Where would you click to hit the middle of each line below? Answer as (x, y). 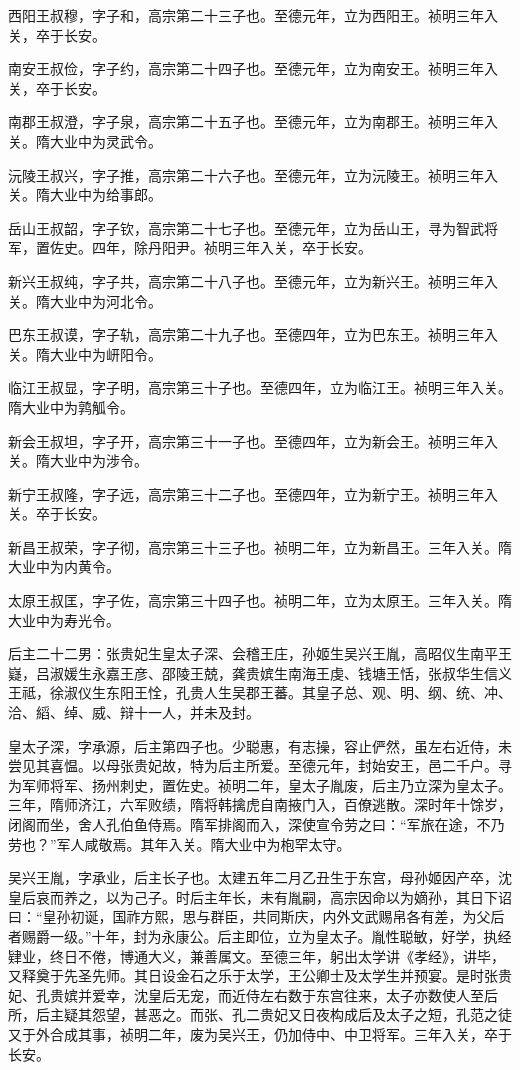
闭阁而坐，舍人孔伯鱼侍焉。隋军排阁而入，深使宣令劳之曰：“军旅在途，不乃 (256, 824)
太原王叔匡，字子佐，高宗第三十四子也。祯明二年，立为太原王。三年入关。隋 (260, 600)
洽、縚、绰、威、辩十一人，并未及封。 (134, 712)
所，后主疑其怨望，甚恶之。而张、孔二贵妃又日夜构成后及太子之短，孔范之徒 (260, 1014)
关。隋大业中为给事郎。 (85, 194)
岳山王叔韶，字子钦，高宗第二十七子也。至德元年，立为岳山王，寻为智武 (246, 227)
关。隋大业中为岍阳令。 (85, 353)
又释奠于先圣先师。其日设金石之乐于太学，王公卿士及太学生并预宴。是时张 (253, 975)
